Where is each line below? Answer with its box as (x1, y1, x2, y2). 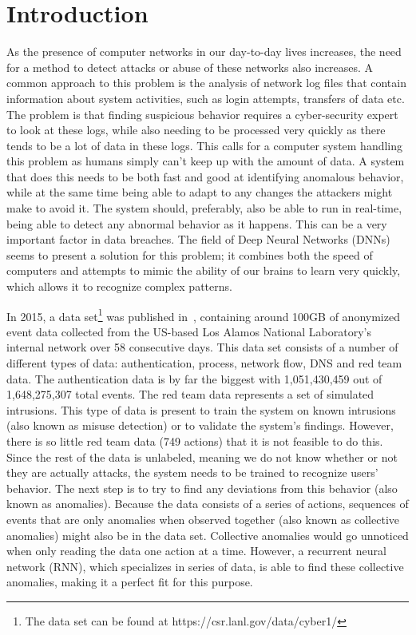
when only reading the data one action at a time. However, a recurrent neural (6, 542, 386, 559)
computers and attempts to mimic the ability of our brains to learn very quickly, (6, 262, 401, 279)
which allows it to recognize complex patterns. (6, 278, 232, 295)
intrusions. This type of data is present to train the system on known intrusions (6, 401, 396, 418)
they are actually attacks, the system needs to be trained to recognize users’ (6, 464, 378, 481)
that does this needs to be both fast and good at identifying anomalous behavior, (6, 168, 404, 185)
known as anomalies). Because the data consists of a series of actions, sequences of (6, 495, 409, 512)
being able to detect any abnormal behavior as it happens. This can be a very (6, 215, 387, 232)
